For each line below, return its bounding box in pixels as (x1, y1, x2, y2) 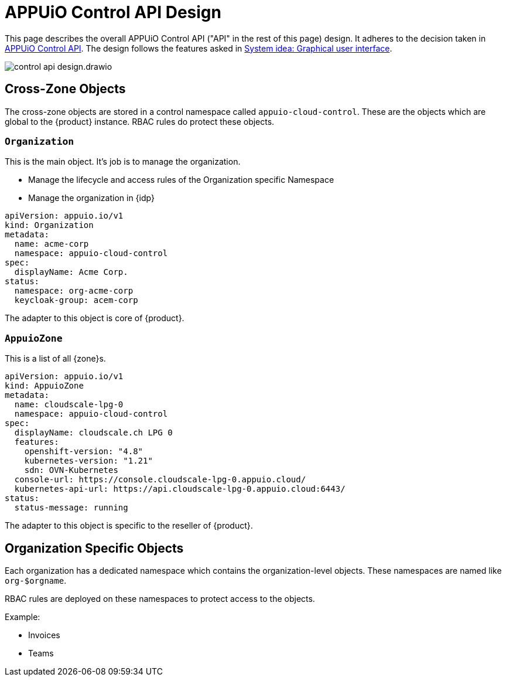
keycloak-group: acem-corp (14, 295, 138, 305)
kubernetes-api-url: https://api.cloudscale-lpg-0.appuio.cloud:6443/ (14, 484, 346, 494)
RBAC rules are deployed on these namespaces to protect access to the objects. (5, 593, 315, 604)
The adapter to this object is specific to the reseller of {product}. (5, 520, 253, 531)
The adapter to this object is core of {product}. (5, 313, 184, 324)
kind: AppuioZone (5, 381, 84, 391)
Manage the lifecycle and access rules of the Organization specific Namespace (28, 175, 334, 185)
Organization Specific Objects (5, 540, 184, 556)
